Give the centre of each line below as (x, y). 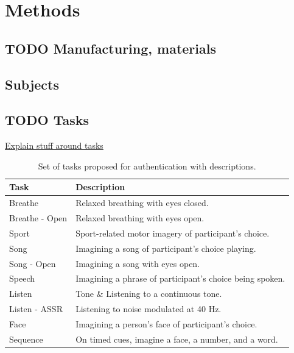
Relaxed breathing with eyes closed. (142, 203)
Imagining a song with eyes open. (138, 263)
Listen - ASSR (36, 309)
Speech (22, 278)
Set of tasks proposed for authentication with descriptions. (147, 166)
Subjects (32, 84)
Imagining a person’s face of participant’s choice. (166, 323)
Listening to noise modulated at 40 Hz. (149, 309)
